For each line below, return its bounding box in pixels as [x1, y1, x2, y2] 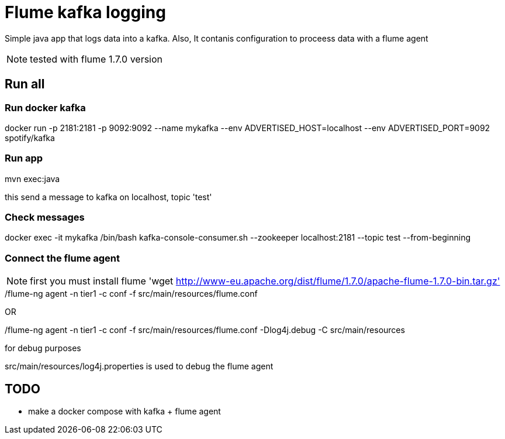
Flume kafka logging [5, 2, 166, 22]
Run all [5, 77, 45, 92]
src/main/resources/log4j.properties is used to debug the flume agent [5, 361, 274, 372]
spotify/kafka [5, 132, 55, 143]
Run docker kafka [5, 101, 86, 114]
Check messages [5, 211, 85, 224]
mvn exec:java [5, 173, 60, 184]
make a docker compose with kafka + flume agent [28, 406, 221, 417]
